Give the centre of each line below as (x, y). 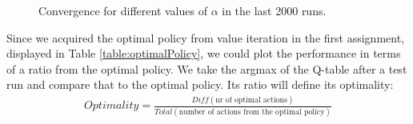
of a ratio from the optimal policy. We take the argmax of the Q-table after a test (207, 68)
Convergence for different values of (123, 10)
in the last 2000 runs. (274, 10)
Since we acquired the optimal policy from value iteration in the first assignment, (205, 37)
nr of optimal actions (251, 100)
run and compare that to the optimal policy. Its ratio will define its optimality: (200, 84)
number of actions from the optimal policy (252, 112)
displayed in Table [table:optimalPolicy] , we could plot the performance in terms (204, 53)
